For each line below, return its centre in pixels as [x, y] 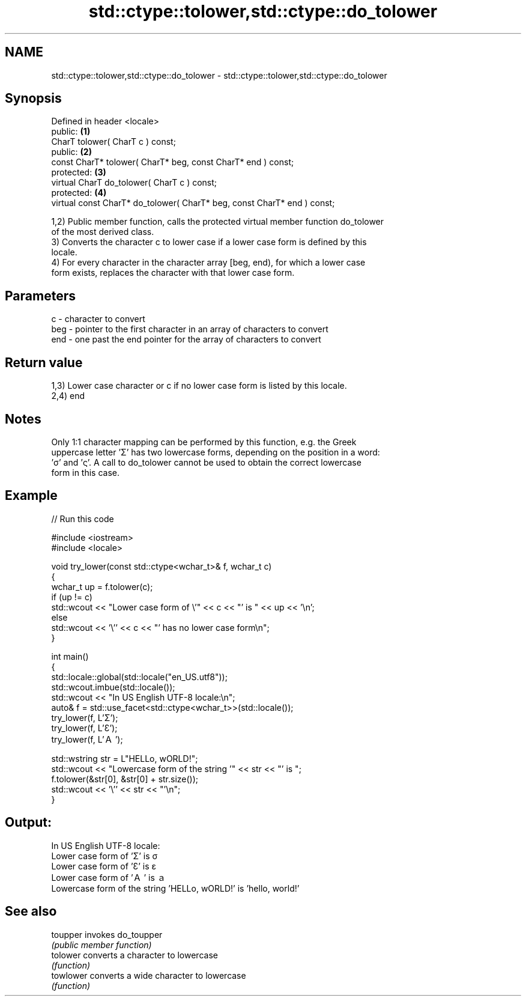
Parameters [40, 296]
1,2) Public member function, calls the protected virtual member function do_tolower [218, 222]
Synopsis [33, 99]
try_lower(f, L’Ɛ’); [84, 728]
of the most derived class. [103, 232]
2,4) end [68, 396]
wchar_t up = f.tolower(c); [102, 586]
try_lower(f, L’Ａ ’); [87, 739]
